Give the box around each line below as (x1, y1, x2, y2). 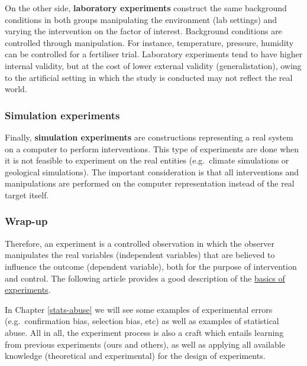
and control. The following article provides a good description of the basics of (5, 272, 285, 284)
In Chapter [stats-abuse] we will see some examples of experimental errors (5, 303, 273, 315)
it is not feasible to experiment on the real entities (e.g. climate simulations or (5, 154, 289, 166)
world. (5, 83, 27, 95)
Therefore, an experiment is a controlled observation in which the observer (5, 237, 274, 249)
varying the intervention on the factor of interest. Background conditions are (5, 25, 282, 37)
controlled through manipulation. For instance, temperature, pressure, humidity (5, 36, 294, 48)
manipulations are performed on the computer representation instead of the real (5, 177, 295, 189)
